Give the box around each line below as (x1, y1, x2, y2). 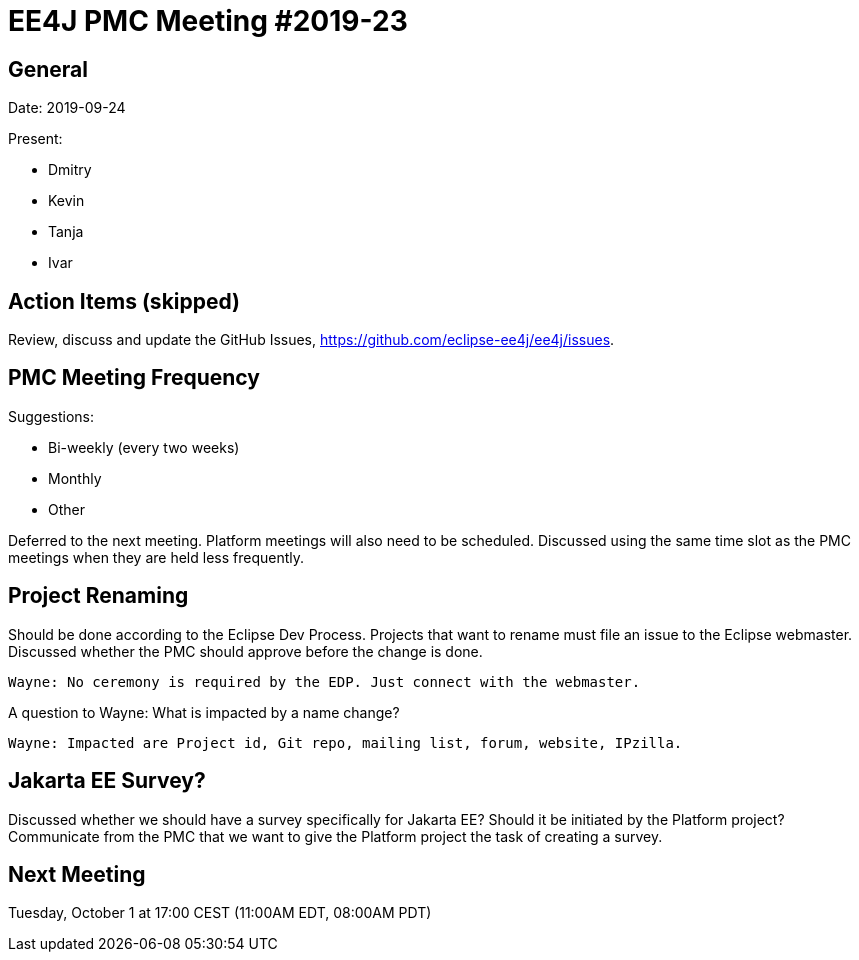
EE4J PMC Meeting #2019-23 (8, 4, 408, 38)
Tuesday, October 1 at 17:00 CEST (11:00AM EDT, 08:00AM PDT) (8, 904, 432, 922)
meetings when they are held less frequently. (8, 548, 305, 566)
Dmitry (48, 161, 92, 179)
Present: (8, 130, 63, 148)
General (8, 56, 89, 82)
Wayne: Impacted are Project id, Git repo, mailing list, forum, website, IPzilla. (8, 734, 683, 751)
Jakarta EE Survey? (8, 768, 206, 794)
